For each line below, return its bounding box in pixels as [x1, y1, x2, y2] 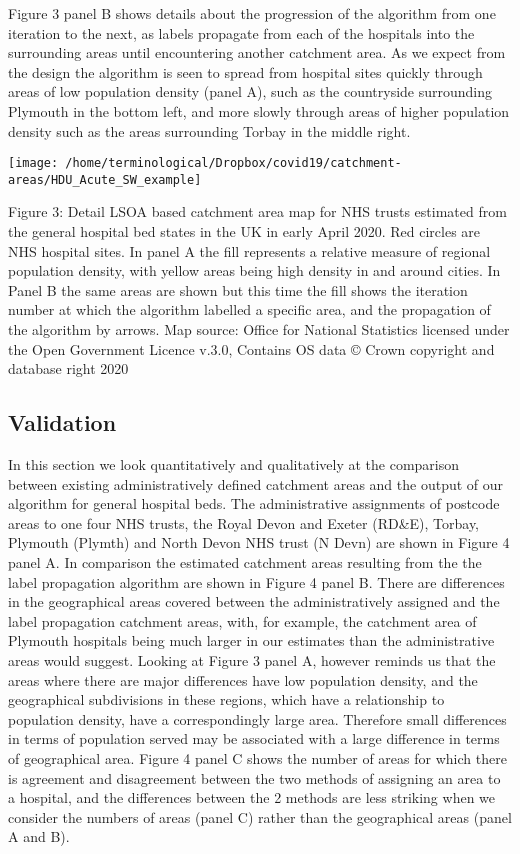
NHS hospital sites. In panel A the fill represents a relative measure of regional [8, 240, 491, 261]
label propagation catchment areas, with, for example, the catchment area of [8, 610, 477, 631]
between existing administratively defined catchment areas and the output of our [8, 473, 504, 494]
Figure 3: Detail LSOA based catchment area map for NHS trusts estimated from [8, 201, 507, 222]
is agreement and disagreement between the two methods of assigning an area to [8, 767, 501, 788]
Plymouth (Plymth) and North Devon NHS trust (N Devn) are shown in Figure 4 [8, 532, 510, 553]
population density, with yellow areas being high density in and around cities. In [8, 260, 501, 281]
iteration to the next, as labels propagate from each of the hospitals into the [8, 22, 475, 43]
